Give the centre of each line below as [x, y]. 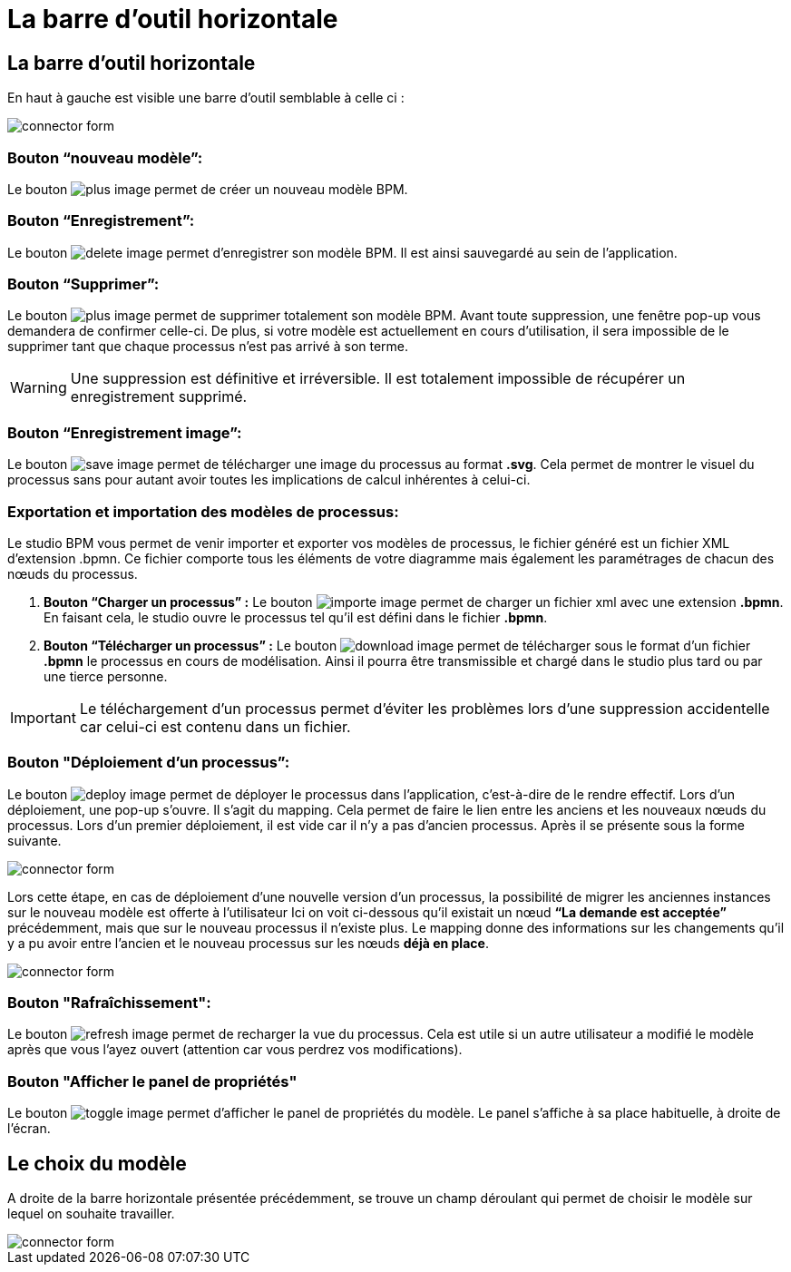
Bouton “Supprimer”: [83, 284]
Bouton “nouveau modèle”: [105, 157]
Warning [39, 388]
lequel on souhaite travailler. [91, 1214]
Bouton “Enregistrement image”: [125, 432]
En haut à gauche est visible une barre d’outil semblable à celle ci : [206, 98]
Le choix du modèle [97, 1163]
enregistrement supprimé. [159, 397]
